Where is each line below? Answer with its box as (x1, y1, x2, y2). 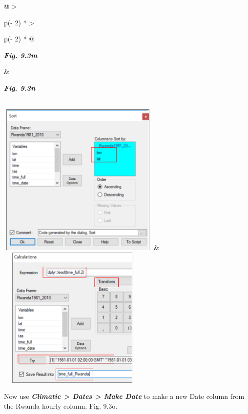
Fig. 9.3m (4, 50, 38, 60)
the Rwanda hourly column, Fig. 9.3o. (4, 400, 118, 411)
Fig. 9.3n (4, 82, 36, 93)
